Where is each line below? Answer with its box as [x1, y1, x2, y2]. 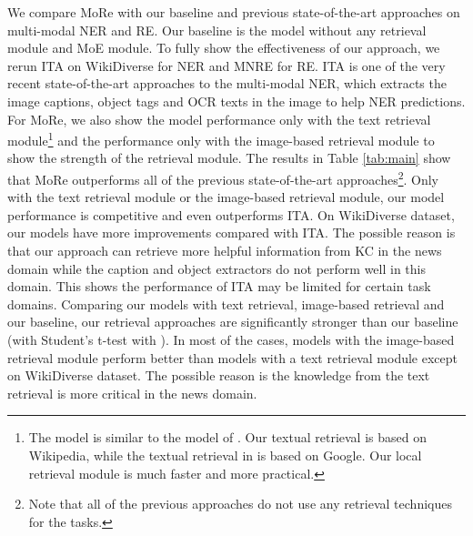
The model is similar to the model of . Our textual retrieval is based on [28, 428, 427, 447]
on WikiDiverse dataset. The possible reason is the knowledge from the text [7, 366, 430, 385]
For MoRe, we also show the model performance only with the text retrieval [7, 109, 431, 128]
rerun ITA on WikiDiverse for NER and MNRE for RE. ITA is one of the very [7, 56, 446, 75]
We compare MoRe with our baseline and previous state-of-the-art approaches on [7, 3, 460, 21]
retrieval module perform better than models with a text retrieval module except [7, 348, 458, 367]
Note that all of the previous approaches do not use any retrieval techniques [28, 494, 452, 513]
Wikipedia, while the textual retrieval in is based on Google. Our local [28, 445, 422, 464]
